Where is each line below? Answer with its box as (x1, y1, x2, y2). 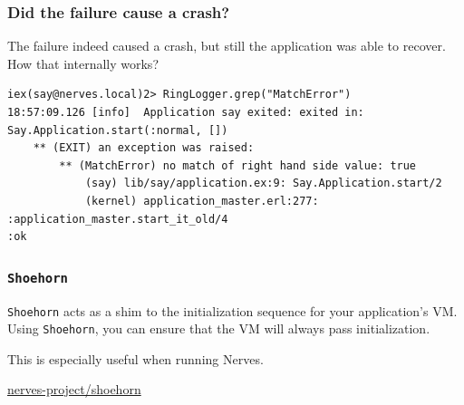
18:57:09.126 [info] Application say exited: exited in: (7, 106, 364, 119)
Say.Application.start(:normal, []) (7, 123, 228, 137)
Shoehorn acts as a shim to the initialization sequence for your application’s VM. (7, 301, 458, 320)
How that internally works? (7, 53, 159, 72)
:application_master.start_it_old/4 (7, 212, 228, 226)
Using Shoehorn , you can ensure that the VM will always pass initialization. (7, 319, 430, 338)
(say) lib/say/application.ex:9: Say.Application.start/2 (84, 177, 442, 190)
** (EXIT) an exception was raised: (33, 141, 255, 155)
